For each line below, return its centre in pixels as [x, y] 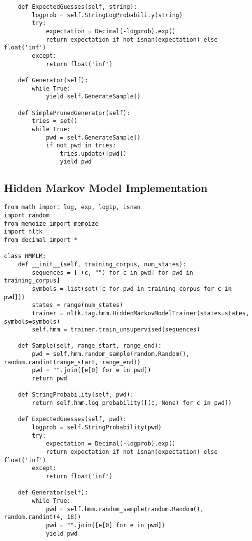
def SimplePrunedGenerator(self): [74, 113]
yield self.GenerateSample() [93, 97]
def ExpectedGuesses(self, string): [78, 7]
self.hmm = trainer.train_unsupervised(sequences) [116, 330]
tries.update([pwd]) [93, 153]
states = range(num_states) [78, 305]
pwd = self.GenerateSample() [93, 137]
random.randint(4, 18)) [43, 517]
